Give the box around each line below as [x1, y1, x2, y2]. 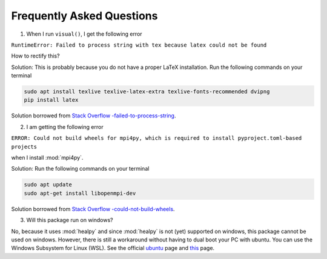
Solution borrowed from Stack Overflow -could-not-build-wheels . [11, 205, 175, 212]
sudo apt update [24, 182, 73, 188]
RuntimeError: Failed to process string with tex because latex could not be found [11, 41, 267, 48]
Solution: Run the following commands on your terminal [11, 165, 150, 172]
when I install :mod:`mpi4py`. [11, 154, 84, 162]
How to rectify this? [11, 52, 60, 60]
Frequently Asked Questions [11, 9, 158, 22]
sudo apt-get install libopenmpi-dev [24, 189, 136, 197]
